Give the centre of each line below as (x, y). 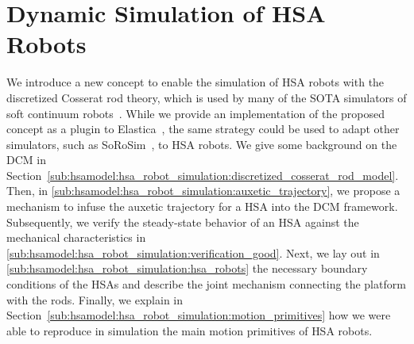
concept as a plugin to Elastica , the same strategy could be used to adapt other (203, 129)
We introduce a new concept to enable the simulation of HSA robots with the (195, 82)
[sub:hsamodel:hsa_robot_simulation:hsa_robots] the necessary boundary (187, 268)
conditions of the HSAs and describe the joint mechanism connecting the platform (206, 284)
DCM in (26, 160)
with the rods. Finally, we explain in (95, 299)
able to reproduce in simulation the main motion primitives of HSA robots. (190, 330)
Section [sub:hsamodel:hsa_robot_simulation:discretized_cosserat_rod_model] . (203, 175)
